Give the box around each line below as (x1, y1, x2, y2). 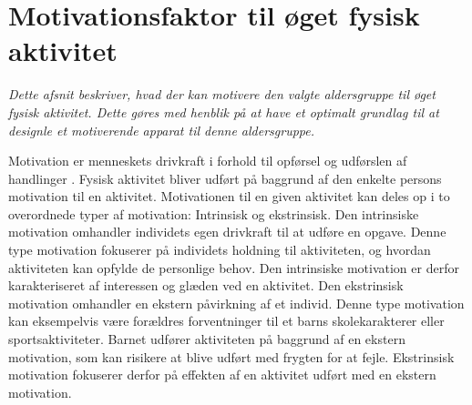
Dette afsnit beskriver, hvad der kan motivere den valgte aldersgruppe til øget (8, 85, 436, 104)
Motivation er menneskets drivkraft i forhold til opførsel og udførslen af (8, 151, 407, 170)
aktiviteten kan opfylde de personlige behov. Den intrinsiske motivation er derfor (8, 258, 459, 277)
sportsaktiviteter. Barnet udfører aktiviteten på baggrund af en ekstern (8, 329, 405, 349)
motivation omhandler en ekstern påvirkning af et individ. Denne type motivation (8, 293, 465, 312)
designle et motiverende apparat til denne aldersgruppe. (8, 120, 314, 139)
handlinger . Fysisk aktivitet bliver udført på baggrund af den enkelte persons (8, 168, 442, 187)
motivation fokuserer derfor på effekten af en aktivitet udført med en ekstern (8, 365, 436, 384)
